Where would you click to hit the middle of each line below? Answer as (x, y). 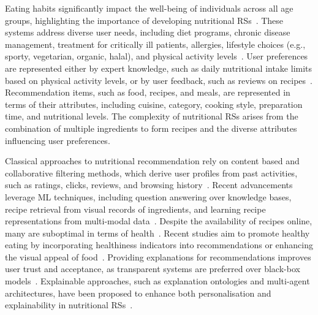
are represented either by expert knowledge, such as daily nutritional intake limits (159, 68)
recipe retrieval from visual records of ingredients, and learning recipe (135, 209)
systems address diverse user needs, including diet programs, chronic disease (148, 32)
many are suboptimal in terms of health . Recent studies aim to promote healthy (157, 233)
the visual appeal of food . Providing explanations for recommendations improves (158, 256)
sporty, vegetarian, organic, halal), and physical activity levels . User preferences (157, 56)
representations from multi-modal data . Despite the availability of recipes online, (159, 221)
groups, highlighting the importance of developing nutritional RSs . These (144, 20)
